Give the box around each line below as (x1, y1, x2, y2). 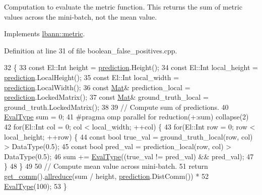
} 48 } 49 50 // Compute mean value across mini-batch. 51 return (4, 161, 208, 171)
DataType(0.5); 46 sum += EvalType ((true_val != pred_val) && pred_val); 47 (4, 151, 254, 161)
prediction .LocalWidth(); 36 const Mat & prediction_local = (4, 82, 190, 92)
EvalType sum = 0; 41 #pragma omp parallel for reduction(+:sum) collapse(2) (4, 111, 249, 122)
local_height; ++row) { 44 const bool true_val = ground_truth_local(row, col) (4, 131, 253, 142)
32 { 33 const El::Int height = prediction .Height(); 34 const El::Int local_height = (4, 62, 258, 73)
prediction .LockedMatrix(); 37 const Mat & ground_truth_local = (4, 92, 209, 102)
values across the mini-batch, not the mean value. (4, 11, 157, 22)
